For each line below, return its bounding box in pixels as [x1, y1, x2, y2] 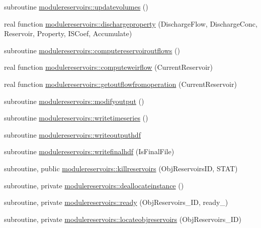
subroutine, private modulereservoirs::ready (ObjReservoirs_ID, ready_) [4, 197, 228, 207]
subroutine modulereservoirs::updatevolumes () [4, 2, 148, 12]
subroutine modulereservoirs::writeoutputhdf [4, 129, 141, 140]
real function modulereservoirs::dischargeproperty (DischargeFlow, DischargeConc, [4, 18, 257, 29]
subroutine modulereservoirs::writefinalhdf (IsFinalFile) [4, 146, 175, 157]
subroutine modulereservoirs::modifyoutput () [4, 95, 144, 106]
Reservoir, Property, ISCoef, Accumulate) [4, 28, 132, 39]
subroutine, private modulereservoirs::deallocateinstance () [4, 180, 184, 190]
